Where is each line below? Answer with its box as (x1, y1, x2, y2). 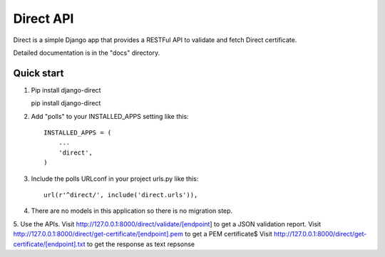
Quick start (13, 67, 64, 79)
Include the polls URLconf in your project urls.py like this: (31, 174, 199, 183)
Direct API (13, 11, 74, 26)
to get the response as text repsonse (86, 239, 195, 248)
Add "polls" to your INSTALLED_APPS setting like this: (31, 112, 189, 120)
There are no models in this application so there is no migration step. (31, 206, 233, 215)
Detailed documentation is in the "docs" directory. (13, 48, 160, 57)
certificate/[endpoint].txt (13, 239, 86, 248)
